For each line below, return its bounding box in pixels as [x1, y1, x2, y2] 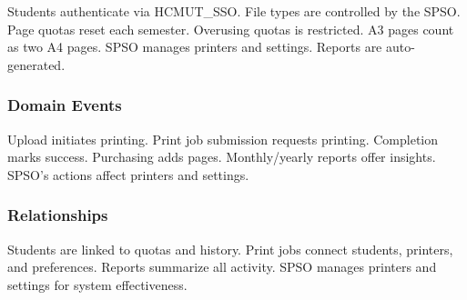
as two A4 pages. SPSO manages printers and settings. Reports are [7, 37, 382, 56]
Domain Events [7, 94, 122, 116]
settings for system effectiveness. [7, 275, 188, 294]
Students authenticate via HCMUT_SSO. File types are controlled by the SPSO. [7, 2, 461, 20]
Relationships [7, 204, 108, 226]
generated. [7, 55, 66, 74]
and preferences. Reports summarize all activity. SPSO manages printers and [7, 257, 437, 276]
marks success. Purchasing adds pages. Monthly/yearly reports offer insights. [7, 147, 436, 166]
